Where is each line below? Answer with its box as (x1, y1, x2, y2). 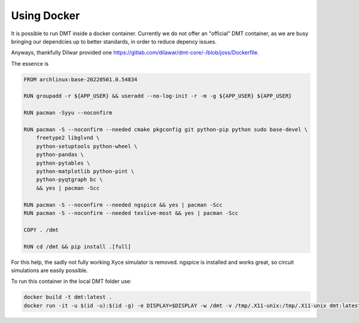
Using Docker (11, 9, 80, 22)
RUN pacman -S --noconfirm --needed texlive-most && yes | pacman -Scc (23, 210, 239, 216)
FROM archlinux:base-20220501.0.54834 (23, 76, 138, 83)
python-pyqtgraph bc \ (36, 176, 103, 183)
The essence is (11, 60, 49, 67)
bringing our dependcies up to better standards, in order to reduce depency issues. (11, 38, 217, 45)
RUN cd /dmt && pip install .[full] (23, 243, 132, 250)
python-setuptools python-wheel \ (36, 143, 138, 149)
